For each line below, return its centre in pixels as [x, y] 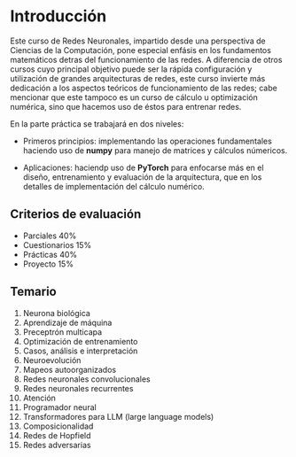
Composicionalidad [58, 426]
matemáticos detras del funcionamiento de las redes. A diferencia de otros [146, 59]
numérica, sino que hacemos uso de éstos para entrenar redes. [126, 106]
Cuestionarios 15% [57, 244]
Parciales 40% [50, 236]
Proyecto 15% [48, 264]
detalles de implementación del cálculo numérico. [113, 186]
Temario [33, 292]
